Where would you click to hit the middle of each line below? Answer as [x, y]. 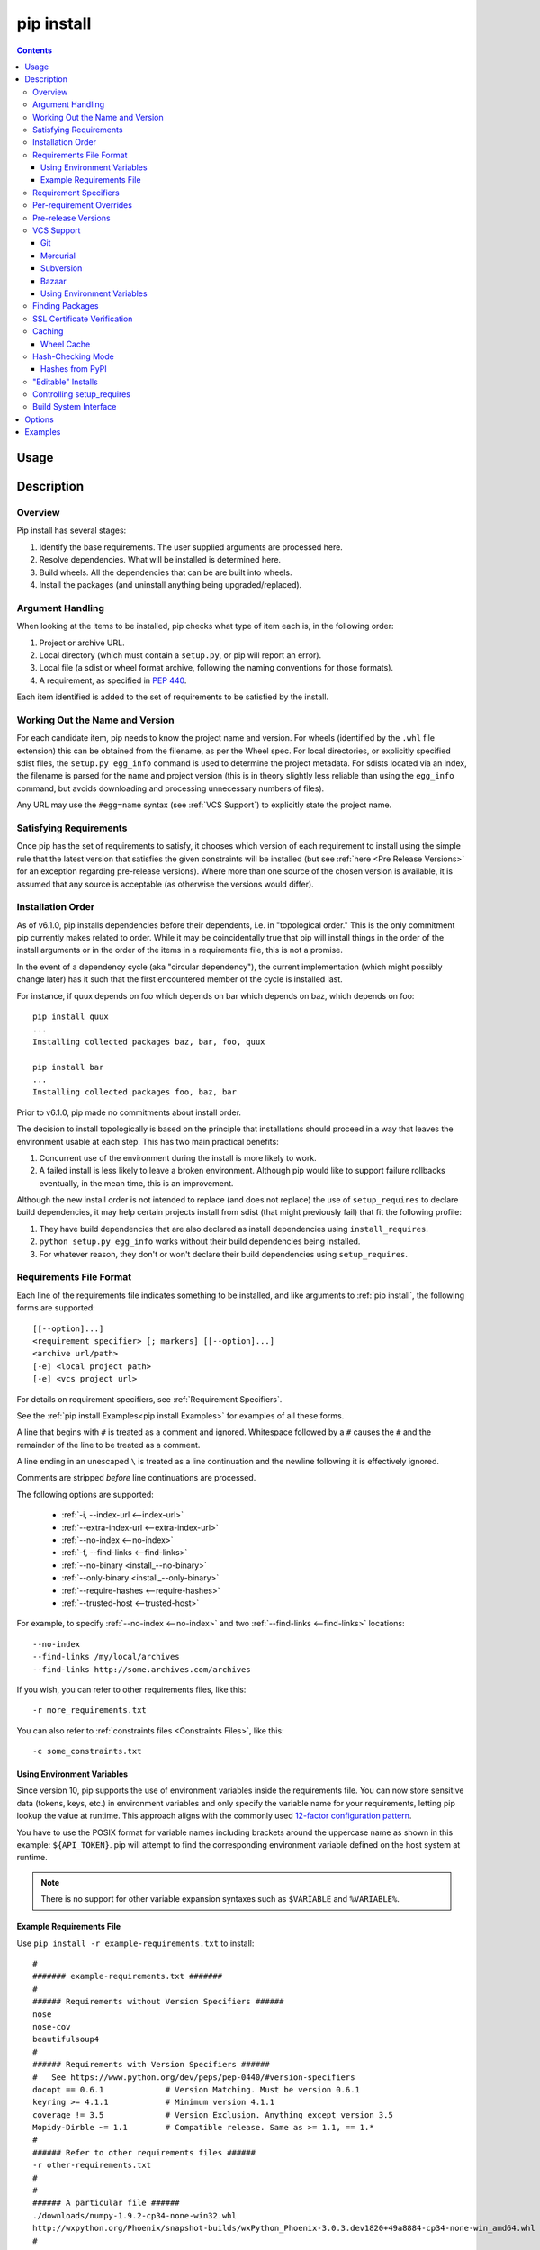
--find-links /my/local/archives [106, 1657]
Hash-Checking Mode [73, 356]
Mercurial [58, 256]
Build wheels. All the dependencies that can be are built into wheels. [166, 572]
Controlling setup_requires [81, 394]
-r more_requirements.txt [90, 1710]
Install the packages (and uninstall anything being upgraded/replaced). [171, 585]
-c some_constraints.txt [87, 1751]
